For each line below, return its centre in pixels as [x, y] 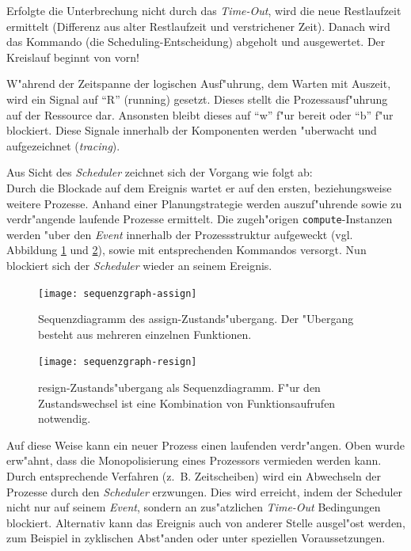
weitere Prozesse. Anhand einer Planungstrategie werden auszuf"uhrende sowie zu [204, 203]
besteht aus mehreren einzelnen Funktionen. [145, 334]
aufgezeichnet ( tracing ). [63, 145]
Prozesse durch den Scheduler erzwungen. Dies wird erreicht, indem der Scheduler [205, 491]
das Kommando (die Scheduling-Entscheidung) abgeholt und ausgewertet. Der [196, 42]
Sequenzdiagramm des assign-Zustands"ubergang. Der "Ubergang [196, 319]
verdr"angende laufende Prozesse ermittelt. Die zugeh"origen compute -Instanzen [200, 219]
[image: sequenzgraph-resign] [118, 362]
